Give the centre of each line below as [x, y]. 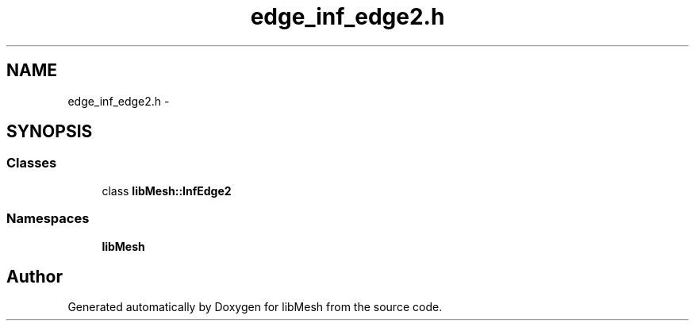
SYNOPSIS [50, 132]
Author [35, 276]
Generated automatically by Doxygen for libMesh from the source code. [255, 307]
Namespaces [48, 219]
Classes [32, 163]
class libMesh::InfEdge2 [167, 190]
